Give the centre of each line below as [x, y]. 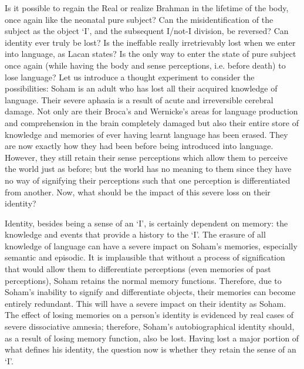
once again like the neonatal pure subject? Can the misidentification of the [139, 19]
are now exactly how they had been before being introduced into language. [139, 146]
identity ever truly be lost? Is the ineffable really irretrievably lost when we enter [150, 42]
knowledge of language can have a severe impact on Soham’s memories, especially [151, 246]
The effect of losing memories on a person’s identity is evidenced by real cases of [149, 315]
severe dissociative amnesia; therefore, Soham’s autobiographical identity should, [150, 326]
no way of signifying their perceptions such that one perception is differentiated [148, 180]
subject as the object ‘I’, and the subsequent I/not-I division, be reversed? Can [147, 31]
